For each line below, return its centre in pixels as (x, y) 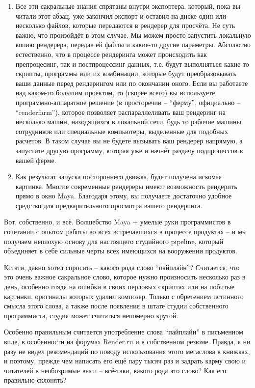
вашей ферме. (36, 160)
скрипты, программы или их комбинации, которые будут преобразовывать (126, 73)
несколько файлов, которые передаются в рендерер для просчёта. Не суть (125, 25)
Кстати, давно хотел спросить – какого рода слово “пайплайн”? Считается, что (122, 267)
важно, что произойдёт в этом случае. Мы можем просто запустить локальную (133, 35)
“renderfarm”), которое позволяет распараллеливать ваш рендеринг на (120, 112)
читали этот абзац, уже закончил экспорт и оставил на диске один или (121, 15)
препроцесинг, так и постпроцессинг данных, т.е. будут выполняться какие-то (132, 64)
